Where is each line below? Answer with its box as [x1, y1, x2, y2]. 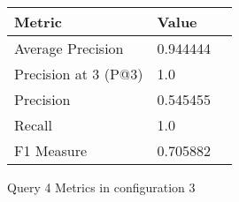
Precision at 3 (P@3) [14, 64, 143, 84]
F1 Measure [14, 140, 88, 161]
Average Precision [14, 38, 124, 58]
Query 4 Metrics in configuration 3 [7, 178, 196, 196]
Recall [14, 115, 52, 135]
